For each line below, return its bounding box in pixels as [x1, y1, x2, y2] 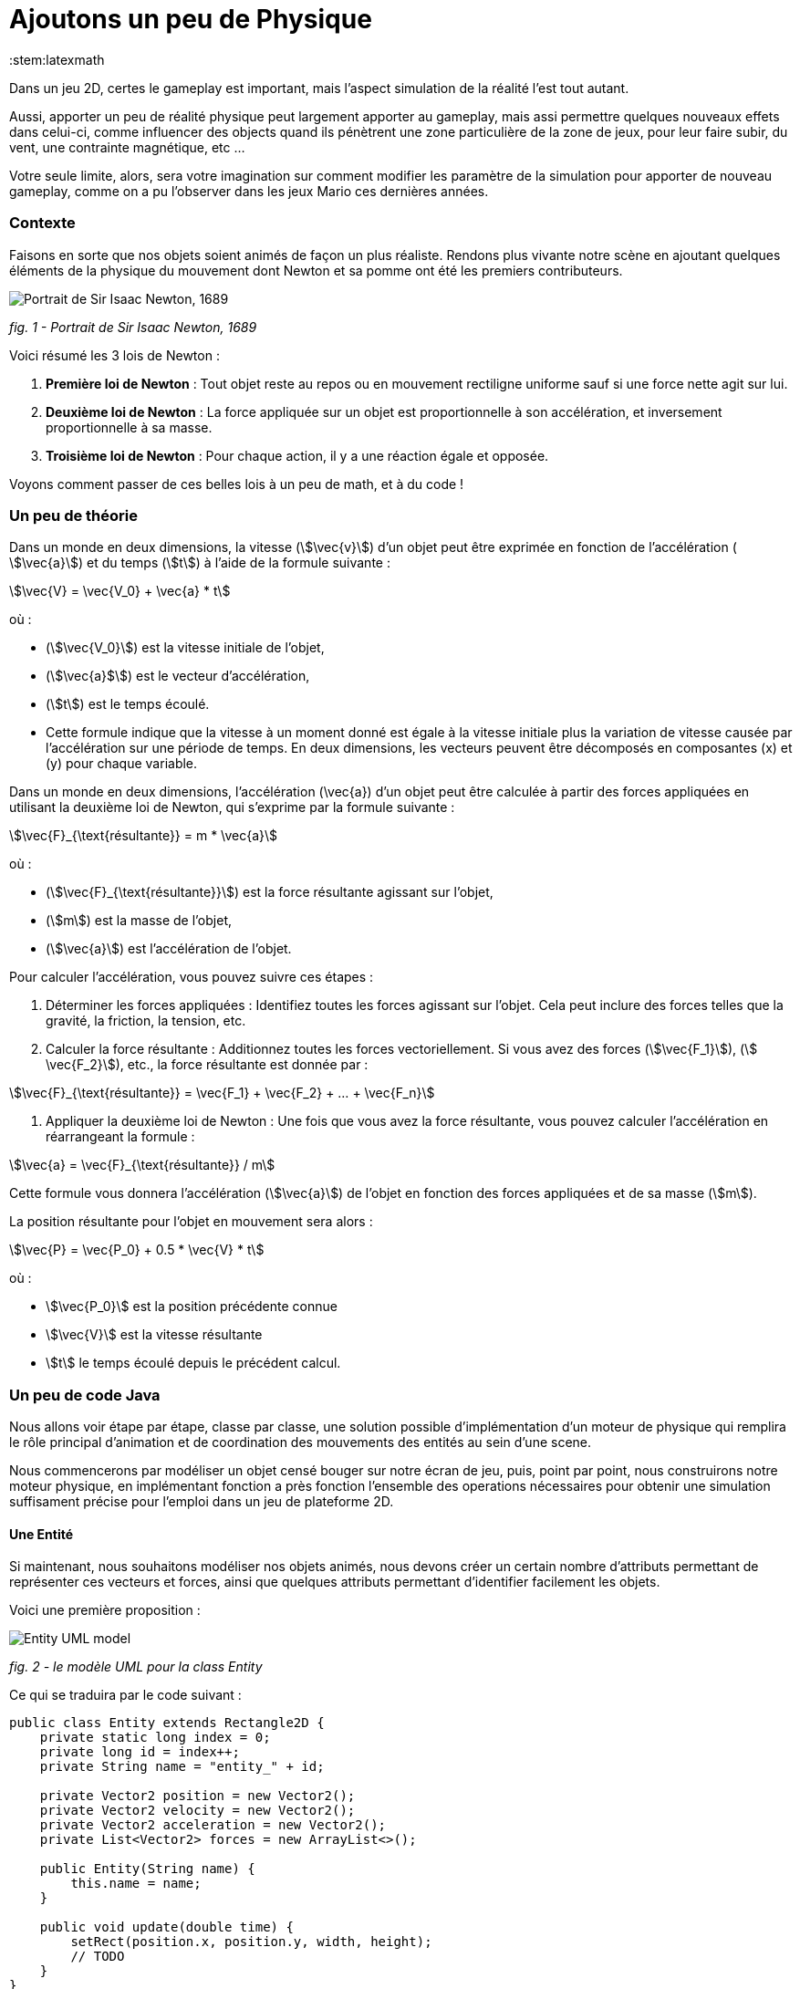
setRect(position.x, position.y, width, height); [70, 1934, 432, 1950]
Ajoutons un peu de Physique [9, 4, 372, 35]
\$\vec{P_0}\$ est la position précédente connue [46, 1298, 338, 1315]
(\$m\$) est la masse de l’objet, [46, 912, 232, 929]
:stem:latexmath [9, 51, 105, 68]
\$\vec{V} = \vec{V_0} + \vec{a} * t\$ [9, 583, 231, 599]
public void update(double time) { [39, 1920, 294, 1935]
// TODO [70, 1949, 125, 1964]
